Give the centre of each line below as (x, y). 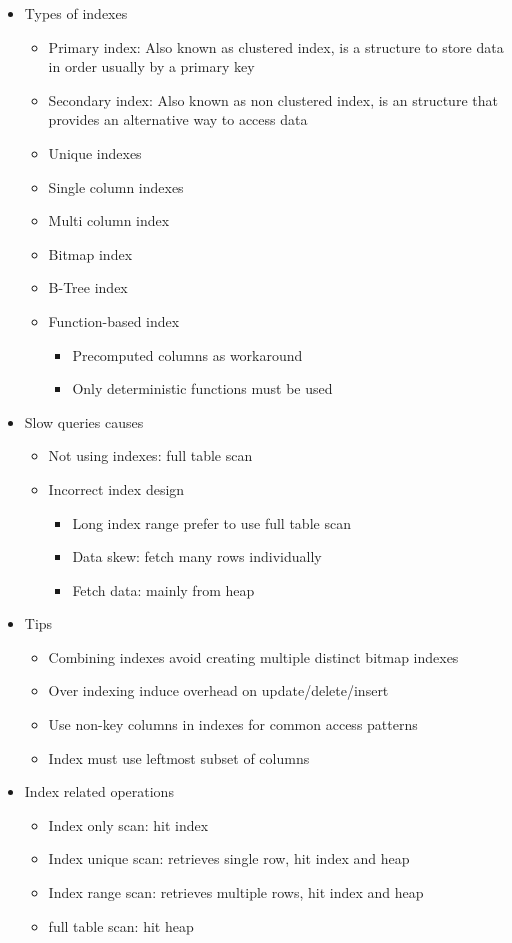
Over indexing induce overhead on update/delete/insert (218, 690)
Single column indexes (116, 186)
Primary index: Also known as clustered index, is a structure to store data (276, 46)
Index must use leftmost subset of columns (179, 757)
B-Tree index (88, 287)
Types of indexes (76, 13)
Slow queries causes (84, 421)
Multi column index (109, 220)
